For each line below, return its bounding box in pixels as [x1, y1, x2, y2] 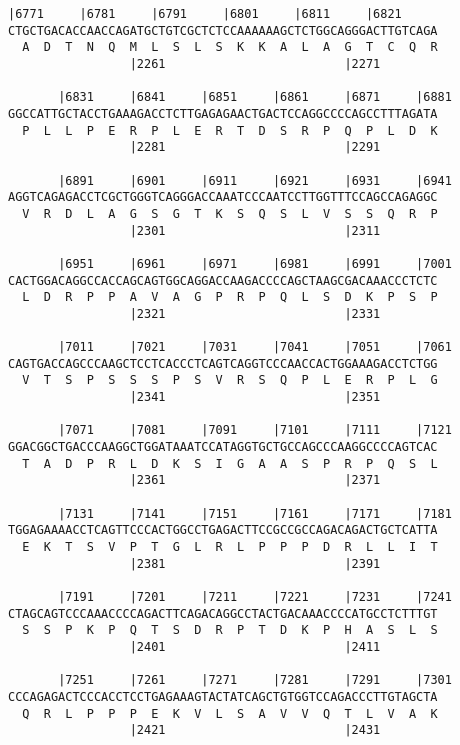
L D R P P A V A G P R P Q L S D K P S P [22, 290, 438, 305]
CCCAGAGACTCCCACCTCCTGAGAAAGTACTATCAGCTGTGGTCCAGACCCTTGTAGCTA [8, 689, 438, 704]
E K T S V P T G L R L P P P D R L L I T [22, 540, 438, 554]
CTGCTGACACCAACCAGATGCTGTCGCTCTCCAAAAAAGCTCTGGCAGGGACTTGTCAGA [8, 23, 438, 38]
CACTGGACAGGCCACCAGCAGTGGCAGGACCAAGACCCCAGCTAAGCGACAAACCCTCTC [8, 273, 438, 288]
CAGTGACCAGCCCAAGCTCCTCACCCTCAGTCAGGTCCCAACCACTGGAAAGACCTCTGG [8, 356, 438, 371]
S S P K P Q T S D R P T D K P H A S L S [22, 623, 438, 638]
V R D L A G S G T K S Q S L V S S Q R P [22, 206, 438, 221]
